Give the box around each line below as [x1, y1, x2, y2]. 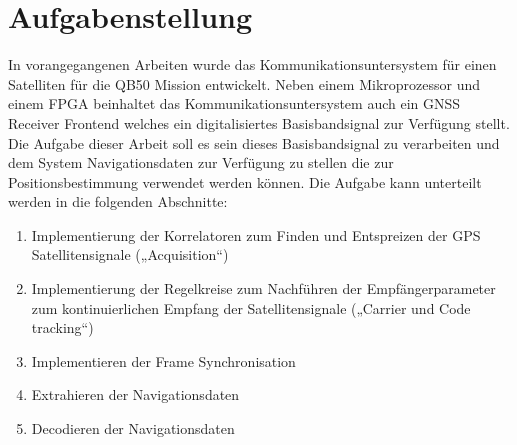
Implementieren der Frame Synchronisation [31, 350, 296, 371]
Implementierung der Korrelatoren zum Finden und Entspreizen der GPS [31, 224, 481, 245]
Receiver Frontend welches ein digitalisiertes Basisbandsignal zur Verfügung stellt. [8, 112, 510, 133]
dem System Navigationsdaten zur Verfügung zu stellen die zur [8, 152, 394, 173]
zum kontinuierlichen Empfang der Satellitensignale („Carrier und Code [31, 297, 471, 318]
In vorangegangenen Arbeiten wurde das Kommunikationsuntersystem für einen [8, 54, 497, 75]
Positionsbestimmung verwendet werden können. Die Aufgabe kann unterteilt [8, 171, 482, 192]
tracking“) [31, 317, 94, 338]
